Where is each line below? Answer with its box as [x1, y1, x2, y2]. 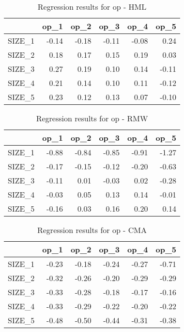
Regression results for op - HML [37, 1, 147, 12]
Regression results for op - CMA [37, 224, 147, 235]
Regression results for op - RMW [36, 113, 148, 124]
